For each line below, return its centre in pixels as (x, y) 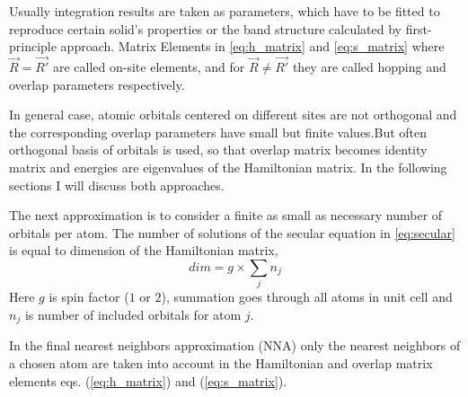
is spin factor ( (89, 297)
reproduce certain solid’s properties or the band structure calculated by (205, 28)
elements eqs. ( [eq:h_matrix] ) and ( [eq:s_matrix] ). (148, 380)
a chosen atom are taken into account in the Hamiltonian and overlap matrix (221, 362)
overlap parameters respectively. (97, 84)
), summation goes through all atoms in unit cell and (307, 297)
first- (419, 28)
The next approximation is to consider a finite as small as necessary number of (226, 215)
